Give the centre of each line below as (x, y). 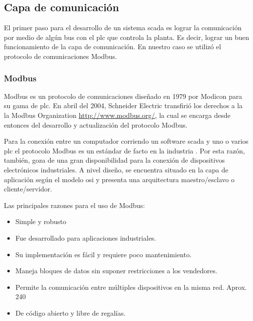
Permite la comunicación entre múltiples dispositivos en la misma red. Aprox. (131, 287)
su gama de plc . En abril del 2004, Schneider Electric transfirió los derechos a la (123, 105)
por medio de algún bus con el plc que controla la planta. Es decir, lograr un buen (127, 37)
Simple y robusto (41, 221)
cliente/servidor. (28, 189)
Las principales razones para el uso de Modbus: (75, 205)
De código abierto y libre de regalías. (70, 312)
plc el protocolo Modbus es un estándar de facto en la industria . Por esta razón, (125, 150)
